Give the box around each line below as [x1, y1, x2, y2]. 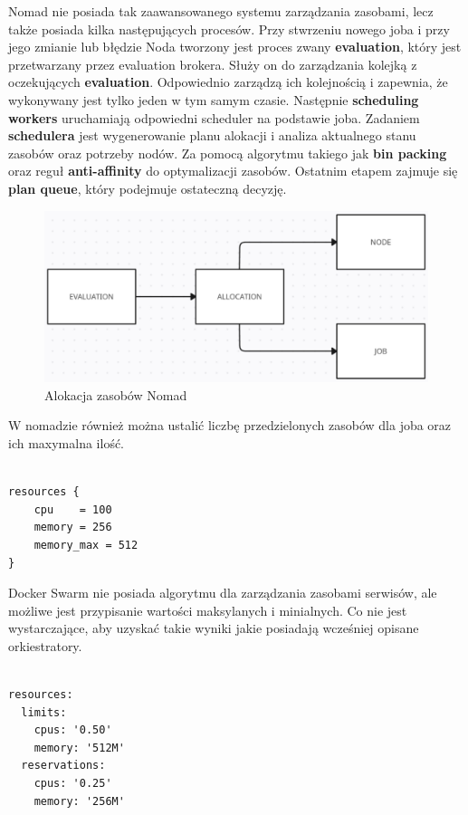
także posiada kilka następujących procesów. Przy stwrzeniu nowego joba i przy [8, 19, 450, 38]
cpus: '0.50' [33, 724, 112, 737]
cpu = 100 [33, 503, 112, 516]
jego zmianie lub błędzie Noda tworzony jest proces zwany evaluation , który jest [8, 37, 462, 56]
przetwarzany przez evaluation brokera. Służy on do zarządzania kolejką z [8, 54, 417, 73]
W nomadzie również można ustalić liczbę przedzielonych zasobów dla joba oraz [8, 416, 452, 435]
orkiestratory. [8, 636, 82, 655]
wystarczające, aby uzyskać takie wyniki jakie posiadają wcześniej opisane [8, 618, 419, 638]
